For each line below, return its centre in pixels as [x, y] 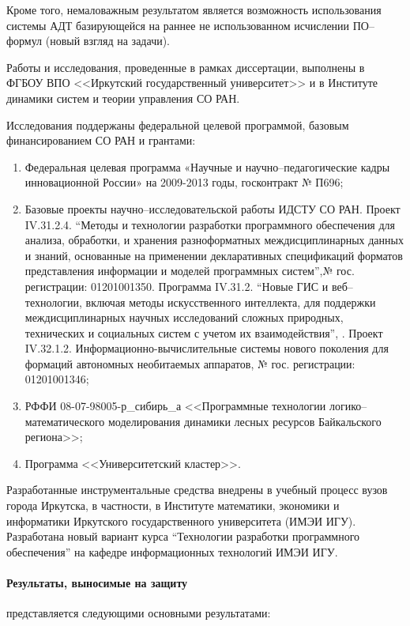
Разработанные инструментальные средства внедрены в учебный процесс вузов [197, 490]
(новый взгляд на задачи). [108, 41]
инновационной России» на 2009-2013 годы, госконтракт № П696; [184, 182]
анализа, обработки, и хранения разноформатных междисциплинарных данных [214, 240]
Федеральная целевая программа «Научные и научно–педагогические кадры [207, 166]
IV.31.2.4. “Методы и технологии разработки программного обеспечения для [210, 224]
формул [24, 41]
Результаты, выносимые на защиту [97, 583]
